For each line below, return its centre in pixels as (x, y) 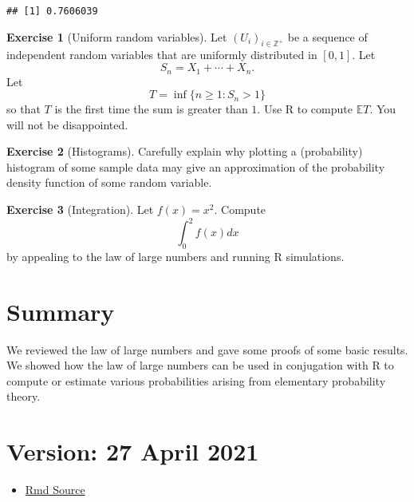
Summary (61, 311)
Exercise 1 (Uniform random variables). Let (117, 36)
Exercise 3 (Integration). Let (80, 209)
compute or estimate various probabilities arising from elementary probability (196, 380)
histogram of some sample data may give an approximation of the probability (196, 166)
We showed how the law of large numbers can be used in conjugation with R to (200, 365)
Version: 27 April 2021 (133, 451)
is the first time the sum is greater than (151, 109)
